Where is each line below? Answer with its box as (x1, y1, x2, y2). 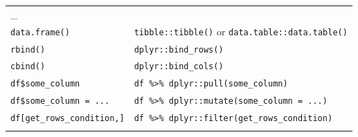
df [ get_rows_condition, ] (10, 113, 125, 124)
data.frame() (10, 27, 70, 37)
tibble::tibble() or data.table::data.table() (134, 24, 348, 38)
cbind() (10, 62, 46, 72)
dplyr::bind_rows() (134, 44, 224, 55)
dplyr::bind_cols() (134, 62, 224, 72)
